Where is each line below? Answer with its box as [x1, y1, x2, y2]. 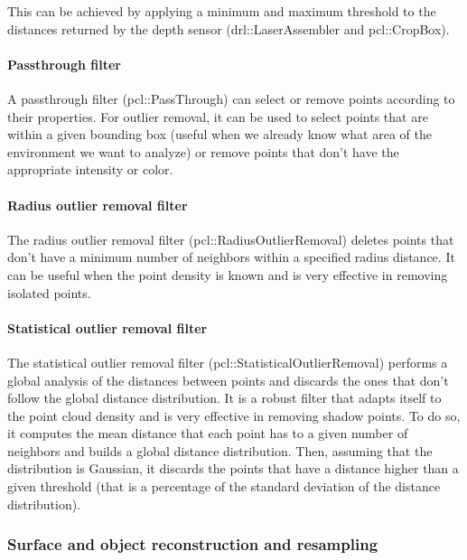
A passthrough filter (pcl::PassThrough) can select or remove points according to [7, 89, 455, 107]
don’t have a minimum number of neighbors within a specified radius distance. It [7, 247, 455, 266]
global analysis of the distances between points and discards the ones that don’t [7, 370, 449, 389]
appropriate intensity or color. [7, 160, 173, 179]
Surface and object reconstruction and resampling [7, 533, 378, 555]
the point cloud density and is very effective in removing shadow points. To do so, [7, 406, 461, 425]
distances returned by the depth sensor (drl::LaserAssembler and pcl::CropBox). [7, 19, 450, 38]
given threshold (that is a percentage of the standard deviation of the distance [7, 477, 441, 496]
